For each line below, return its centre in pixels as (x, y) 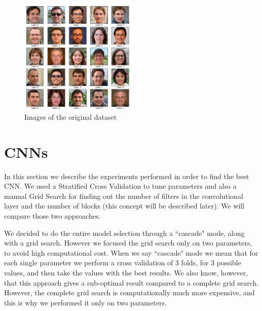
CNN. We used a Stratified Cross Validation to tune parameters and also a (120, 186)
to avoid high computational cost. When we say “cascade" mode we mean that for (131, 252)
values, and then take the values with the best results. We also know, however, (126, 272)
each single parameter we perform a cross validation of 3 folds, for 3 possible (123, 263)
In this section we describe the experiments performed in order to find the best (127, 176)
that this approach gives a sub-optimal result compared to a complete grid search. (132, 282)
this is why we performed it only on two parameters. (85, 302)
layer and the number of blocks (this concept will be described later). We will (124, 206)
